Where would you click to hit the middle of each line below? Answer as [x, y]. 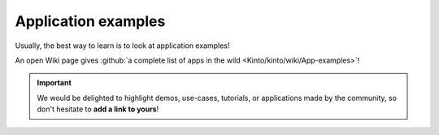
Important [54, 83]
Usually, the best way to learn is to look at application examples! [122, 46]
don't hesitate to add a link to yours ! [98, 109]
